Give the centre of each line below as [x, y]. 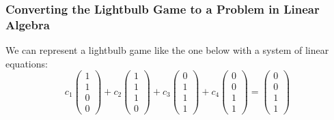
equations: [27, 63]
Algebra [28, 24]
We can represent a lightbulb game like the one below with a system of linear [167, 50]
